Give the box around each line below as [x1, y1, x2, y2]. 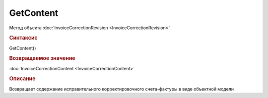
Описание [9, 75, 36, 82]
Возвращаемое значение [9, 55, 75, 62]
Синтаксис [9, 35, 38, 42]
